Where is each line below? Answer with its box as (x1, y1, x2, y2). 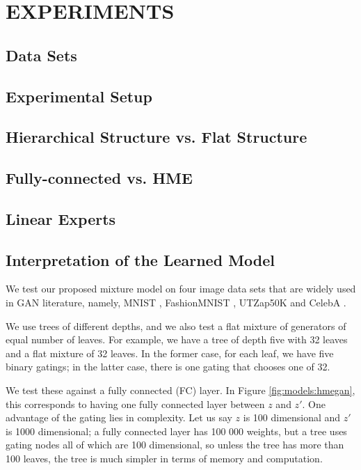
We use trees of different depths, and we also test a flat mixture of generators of (6, 318, 346, 333)
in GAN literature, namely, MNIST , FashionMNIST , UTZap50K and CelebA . (6, 295, 346, 310)
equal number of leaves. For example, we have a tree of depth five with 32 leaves (6, 332, 348, 347)
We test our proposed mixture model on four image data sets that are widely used (6, 281, 356, 296)
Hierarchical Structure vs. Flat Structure (6, 126, 307, 148)
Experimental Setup (6, 85, 152, 107)
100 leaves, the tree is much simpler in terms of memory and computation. (6, 451, 323, 466)
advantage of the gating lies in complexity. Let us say (6, 410, 232, 425)
